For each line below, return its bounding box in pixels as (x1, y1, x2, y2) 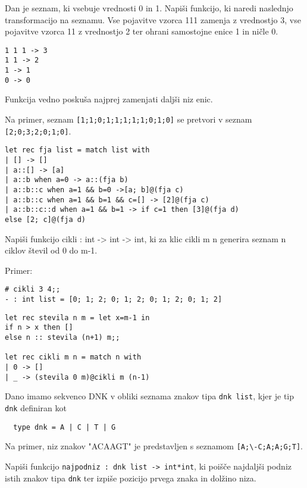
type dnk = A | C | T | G (13, 423, 116, 431)
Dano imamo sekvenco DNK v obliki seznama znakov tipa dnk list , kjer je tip (5, 390, 295, 402)
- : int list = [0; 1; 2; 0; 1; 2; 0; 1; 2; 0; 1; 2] (5, 295, 223, 304)
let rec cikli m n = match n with (5, 353, 142, 362)
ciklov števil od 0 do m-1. (5, 244, 98, 256)
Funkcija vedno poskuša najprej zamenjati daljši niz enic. (5, 93, 213, 105)
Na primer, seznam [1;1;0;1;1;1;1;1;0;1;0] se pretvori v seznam (5, 113, 252, 125)
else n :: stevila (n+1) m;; (5, 333, 120, 342)
